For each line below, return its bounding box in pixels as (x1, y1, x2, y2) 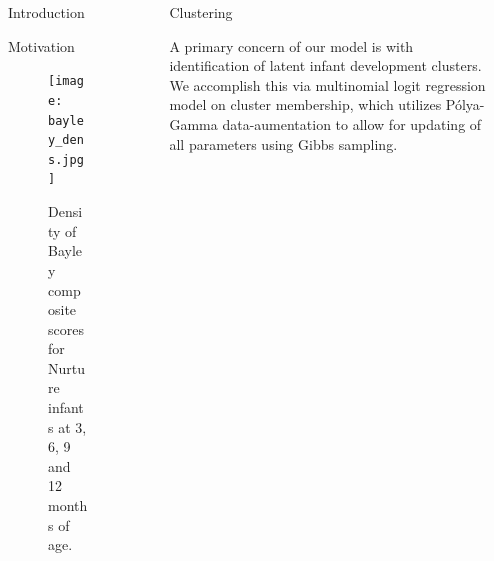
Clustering (169, 2, 233, 22)
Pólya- (445, 94, 485, 115)
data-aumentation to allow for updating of (222, 113, 482, 134)
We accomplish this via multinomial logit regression (169, 74, 486, 95)
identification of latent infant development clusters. (169, 55, 482, 76)
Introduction (8, 2, 85, 22)
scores (48, 318, 84, 339)
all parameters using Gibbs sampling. (169, 133, 398, 154)
